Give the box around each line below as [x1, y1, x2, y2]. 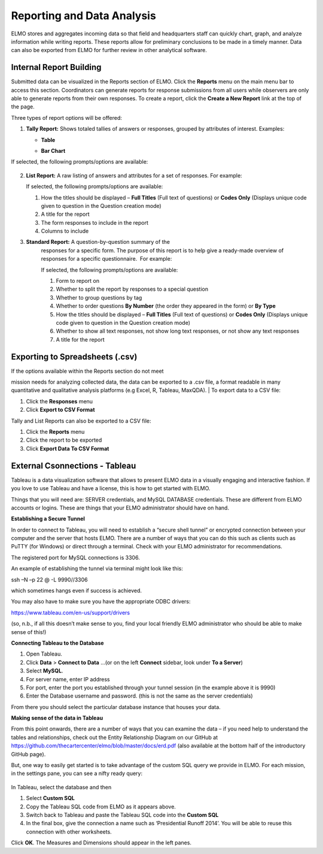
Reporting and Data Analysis [11, 9, 157, 22]
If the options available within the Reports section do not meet [11, 367, 164, 375]
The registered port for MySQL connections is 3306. [11, 554, 140, 561]
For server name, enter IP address [26, 675, 110, 683]
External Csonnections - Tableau [11, 460, 136, 470]
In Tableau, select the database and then [11, 783, 112, 790]
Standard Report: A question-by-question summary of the [26, 239, 170, 246]
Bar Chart [41, 147, 66, 154]
